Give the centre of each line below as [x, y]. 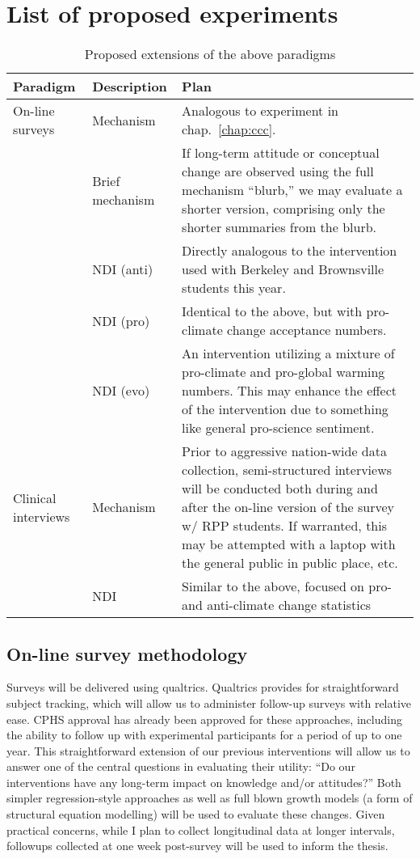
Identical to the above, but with [272, 311]
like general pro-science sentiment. [278, 428]
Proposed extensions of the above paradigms [210, 54]
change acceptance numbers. [307, 330]
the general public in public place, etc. [290, 563]
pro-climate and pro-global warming [283, 372]
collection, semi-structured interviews [287, 470]
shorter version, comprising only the [283, 209]
